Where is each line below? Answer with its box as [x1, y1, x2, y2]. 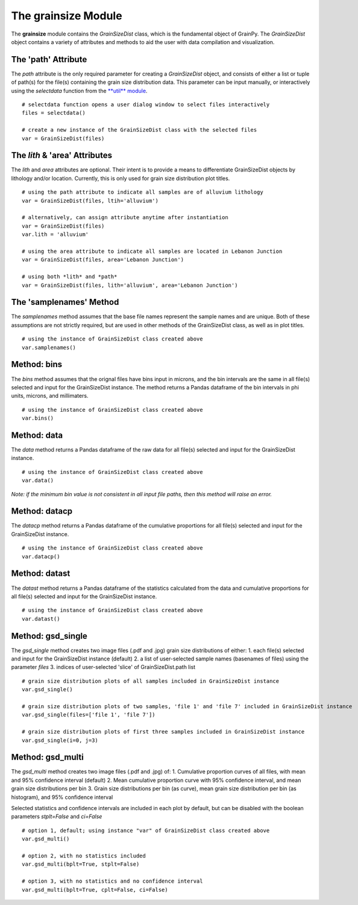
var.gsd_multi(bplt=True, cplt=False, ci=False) [22, 886, 168, 893]
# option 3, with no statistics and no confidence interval [22, 878, 203, 884]
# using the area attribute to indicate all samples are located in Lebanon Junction [22, 248, 283, 255]
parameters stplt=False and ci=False [11, 813, 102, 820]
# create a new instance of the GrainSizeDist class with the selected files [22, 127, 257, 133]
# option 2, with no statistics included [22, 852, 146, 859]
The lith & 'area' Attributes [11, 150, 113, 161]
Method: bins [11, 359, 63, 369]
